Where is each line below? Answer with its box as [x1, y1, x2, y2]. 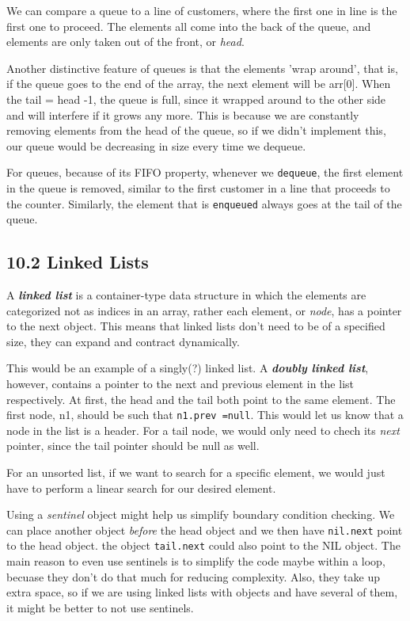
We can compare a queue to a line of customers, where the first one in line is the [6, 2, 397, 18]
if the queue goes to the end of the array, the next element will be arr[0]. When [6, 75, 391, 92]
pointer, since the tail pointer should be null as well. [6, 437, 260, 454]
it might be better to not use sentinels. [6, 599, 194, 615]
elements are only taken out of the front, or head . [6, 33, 245, 50]
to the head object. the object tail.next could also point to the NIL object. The [6, 537, 401, 554]
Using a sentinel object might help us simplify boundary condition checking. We [6, 506, 395, 523]
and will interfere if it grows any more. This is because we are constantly [6, 106, 359, 123]
